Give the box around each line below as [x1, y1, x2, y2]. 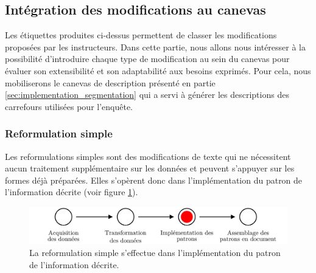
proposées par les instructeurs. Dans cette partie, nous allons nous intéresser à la [5, 40, 306, 53]
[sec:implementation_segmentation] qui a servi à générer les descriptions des [5, 88, 289, 101]
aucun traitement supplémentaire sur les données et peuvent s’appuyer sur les [5, 162, 295, 175]
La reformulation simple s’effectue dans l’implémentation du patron [29, 246, 281, 259]
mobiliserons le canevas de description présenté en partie [5, 76, 216, 89]
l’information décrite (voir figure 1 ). [5, 185, 138, 198]
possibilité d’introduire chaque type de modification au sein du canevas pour [5, 52, 290, 65]
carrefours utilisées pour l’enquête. [5, 100, 133, 112]
